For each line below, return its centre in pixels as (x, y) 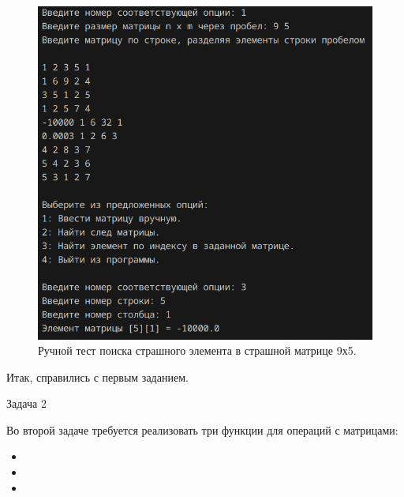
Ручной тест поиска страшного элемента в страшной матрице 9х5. (197, 350)
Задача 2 (26, 403)
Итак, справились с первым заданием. (97, 377)
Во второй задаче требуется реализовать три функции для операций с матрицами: (202, 429)
